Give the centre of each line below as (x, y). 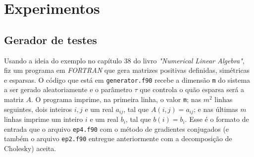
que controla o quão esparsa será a (192, 89)
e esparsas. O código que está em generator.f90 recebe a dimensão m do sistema (127, 79)
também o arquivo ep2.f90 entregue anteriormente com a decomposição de (118, 138)
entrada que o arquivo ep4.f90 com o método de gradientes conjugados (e (117, 129)
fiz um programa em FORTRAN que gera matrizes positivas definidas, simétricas (127, 70)
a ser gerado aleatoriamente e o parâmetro (68, 89)
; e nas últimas (216, 109)
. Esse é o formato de (217, 119)
